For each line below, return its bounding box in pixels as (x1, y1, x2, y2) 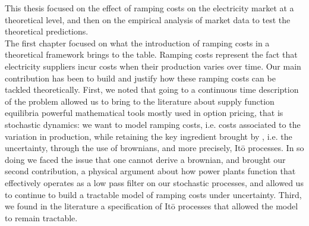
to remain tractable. (5, 211, 78, 224)
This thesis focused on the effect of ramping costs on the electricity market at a (5, 2, 294, 14)
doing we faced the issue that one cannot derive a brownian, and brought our (5, 153, 286, 165)
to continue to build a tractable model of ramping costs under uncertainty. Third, (5, 188, 302, 200)
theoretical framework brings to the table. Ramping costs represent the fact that (5, 48, 298, 61)
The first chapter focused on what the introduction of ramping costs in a (5, 36, 270, 49)
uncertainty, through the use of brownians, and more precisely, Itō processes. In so (5, 142, 304, 154)
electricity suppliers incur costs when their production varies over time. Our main (5, 59, 301, 72)
